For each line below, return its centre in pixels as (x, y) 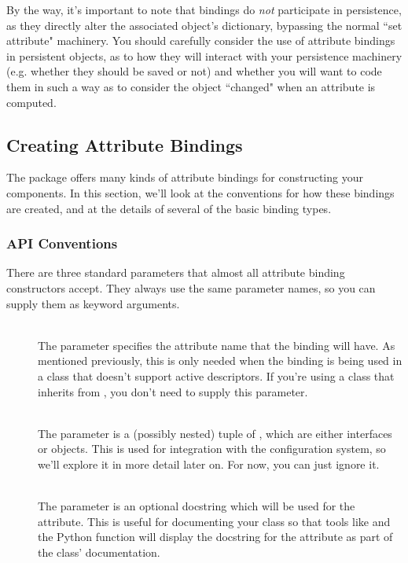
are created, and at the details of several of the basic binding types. (169, 208)
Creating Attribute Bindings (125, 144)
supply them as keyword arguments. (93, 303)
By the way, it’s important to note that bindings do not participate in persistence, (204, 9)
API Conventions (62, 243)
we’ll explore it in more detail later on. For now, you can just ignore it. (209, 464)
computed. (31, 102)
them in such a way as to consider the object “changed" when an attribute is (191, 86)
